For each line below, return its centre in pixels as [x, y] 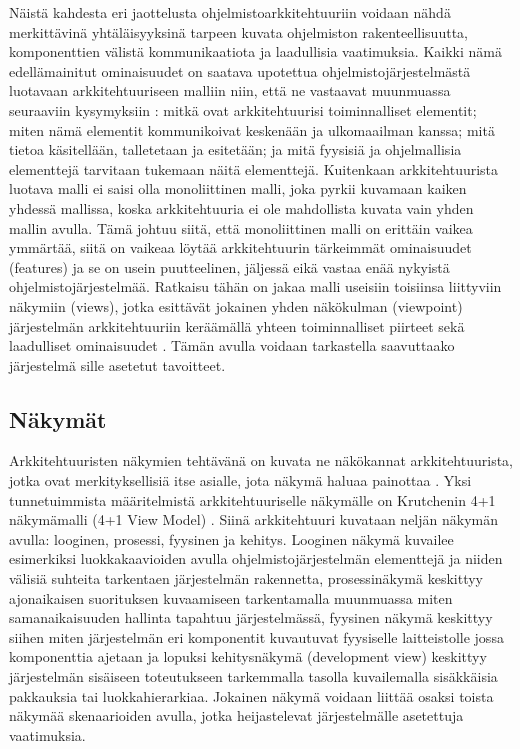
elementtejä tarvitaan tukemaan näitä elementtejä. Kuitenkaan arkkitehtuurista [254, 168]
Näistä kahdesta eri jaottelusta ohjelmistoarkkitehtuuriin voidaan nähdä [230, 12]
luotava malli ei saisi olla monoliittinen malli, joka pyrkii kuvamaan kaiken [238, 188]
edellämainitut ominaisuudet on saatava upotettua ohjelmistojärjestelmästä [240, 70]
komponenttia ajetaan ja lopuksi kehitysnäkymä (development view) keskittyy [248, 656]
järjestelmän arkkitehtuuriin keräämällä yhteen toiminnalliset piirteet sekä [237, 325]
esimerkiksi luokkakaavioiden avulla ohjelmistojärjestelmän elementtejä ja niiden [256, 558]
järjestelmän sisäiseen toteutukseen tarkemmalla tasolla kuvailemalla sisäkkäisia [253, 676]
